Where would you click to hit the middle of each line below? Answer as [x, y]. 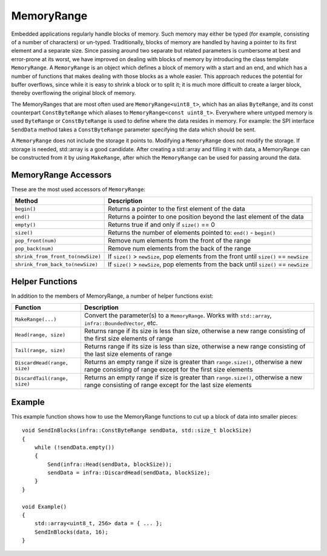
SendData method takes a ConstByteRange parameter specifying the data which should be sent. [134, 129]
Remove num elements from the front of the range [180, 241]
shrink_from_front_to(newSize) [58, 256]
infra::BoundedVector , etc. [121, 323]
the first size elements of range [129, 339]
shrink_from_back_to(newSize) [56, 264]
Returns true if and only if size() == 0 [161, 225]
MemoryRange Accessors [61, 175]
